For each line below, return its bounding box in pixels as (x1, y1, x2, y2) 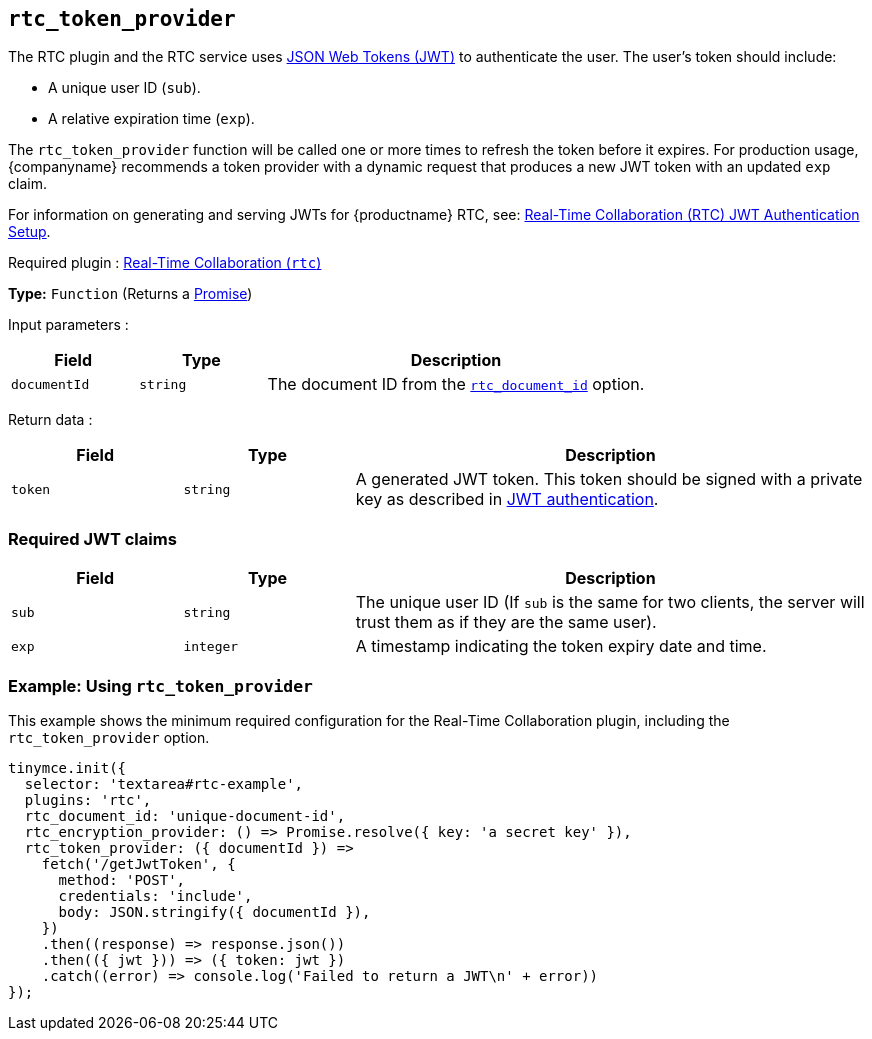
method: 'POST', (58, 871, 186, 888)
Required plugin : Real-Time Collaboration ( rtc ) (8, 254, 322, 272)
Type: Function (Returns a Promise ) (8, 285, 253, 303)
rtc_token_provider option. (8, 728, 210, 746)
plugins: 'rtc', (24, 791, 152, 808)
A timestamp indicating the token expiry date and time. (355, 636, 767, 657)
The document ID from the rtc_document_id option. (267, 374, 645, 395)
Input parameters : (8, 316, 129, 334)
